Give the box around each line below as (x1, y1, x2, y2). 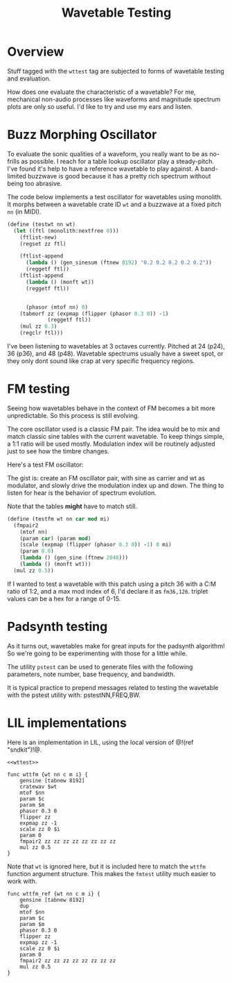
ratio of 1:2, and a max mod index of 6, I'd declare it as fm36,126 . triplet (7, 587, 208, 595)
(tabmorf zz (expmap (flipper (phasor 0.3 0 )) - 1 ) (19, 310, 169, 317)
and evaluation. (7, 74, 51, 83)
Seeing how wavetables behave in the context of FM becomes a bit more (7, 404, 215, 412)
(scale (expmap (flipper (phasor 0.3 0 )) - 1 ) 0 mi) (19, 541, 172, 548)
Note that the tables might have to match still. (7, 502, 138, 510)
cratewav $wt (19, 783, 57, 790)
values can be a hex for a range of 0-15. (7, 594, 121, 603)
